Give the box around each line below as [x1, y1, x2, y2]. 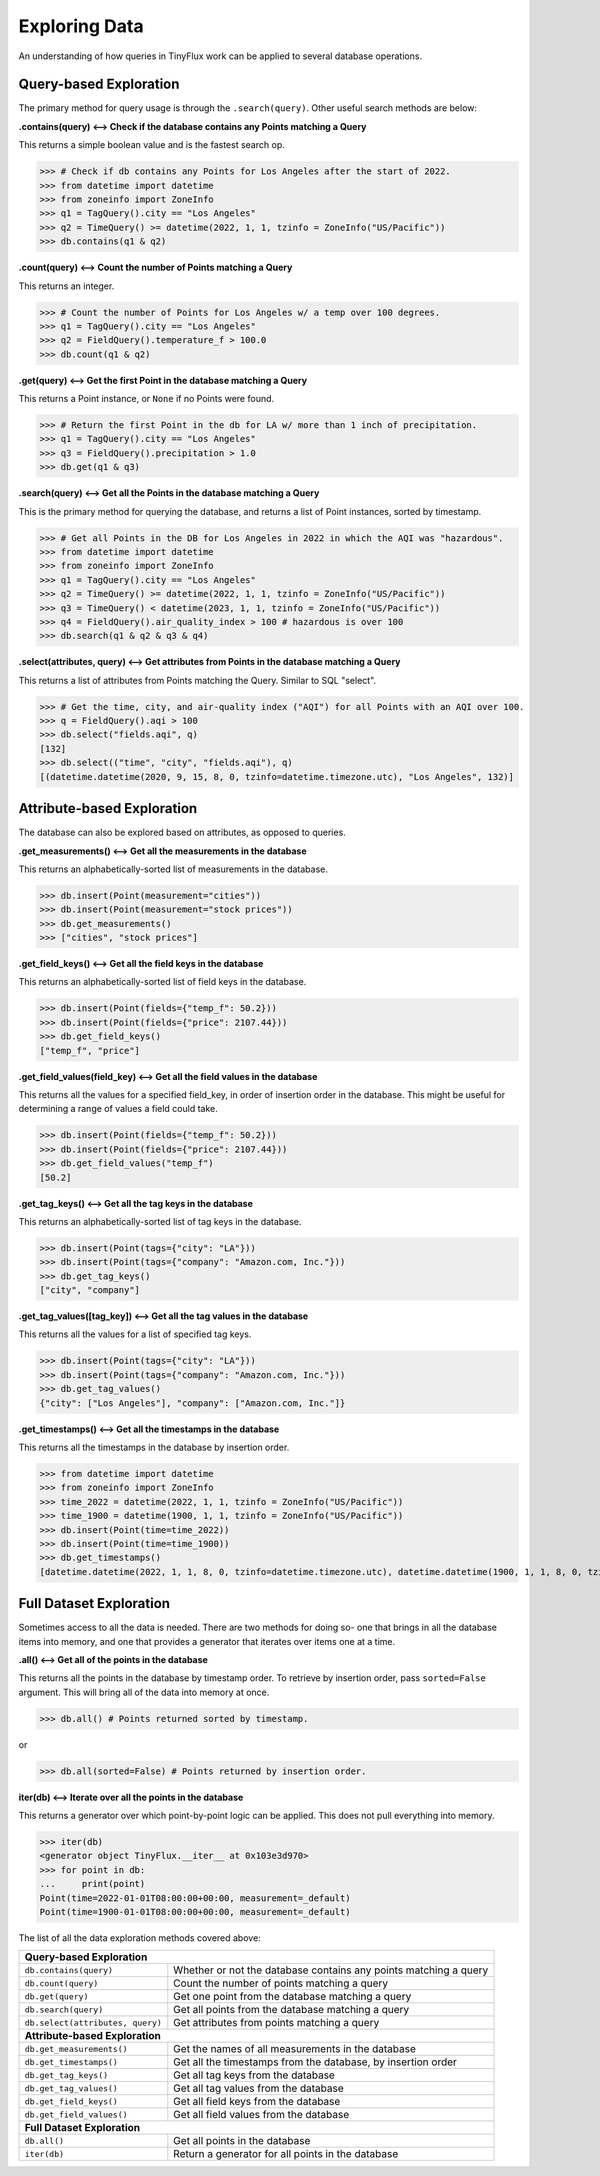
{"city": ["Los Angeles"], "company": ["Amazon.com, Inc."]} [39, 1397, 346, 1409]
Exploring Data [18, 15, 144, 37]
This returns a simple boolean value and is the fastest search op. [18, 139, 285, 151]
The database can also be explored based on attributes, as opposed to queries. [18, 826, 347, 839]
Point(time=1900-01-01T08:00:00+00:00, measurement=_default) [39, 1906, 351, 1918]
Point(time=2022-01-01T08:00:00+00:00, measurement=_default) [39, 1892, 351, 1904]
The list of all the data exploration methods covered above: [18, 1932, 262, 1944]
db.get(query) [24, 1991, 89, 2002]
